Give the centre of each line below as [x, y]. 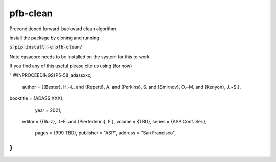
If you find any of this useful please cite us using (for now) [71, 66]
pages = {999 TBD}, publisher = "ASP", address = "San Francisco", [106, 133]
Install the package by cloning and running [54, 38]
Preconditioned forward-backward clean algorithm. [63, 29]
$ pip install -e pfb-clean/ [46, 47]
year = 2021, [48, 110]
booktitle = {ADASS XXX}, [37, 98]
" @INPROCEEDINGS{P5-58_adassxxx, [51, 75]
